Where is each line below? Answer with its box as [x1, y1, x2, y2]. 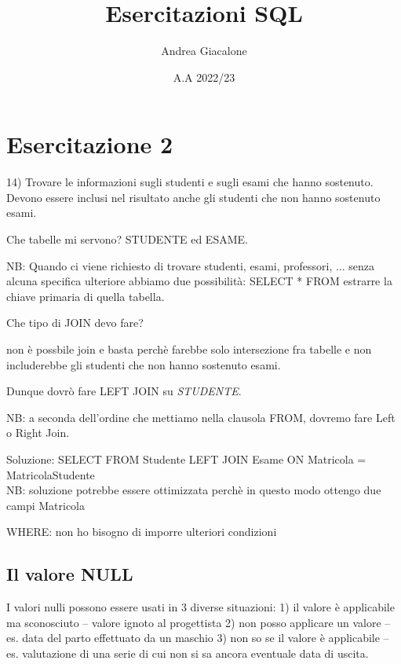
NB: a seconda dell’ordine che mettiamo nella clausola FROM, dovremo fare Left [6, 409, 396, 425]
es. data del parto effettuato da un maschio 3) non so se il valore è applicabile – [6, 629, 389, 646]
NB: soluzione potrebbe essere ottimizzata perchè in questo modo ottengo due [6, 482, 381, 498]
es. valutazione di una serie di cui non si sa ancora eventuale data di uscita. [6, 644, 369, 661]
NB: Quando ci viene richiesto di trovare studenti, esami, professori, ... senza [6, 257, 375, 273]
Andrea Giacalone [161, 42, 247, 59]
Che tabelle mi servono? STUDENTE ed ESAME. [6, 231, 248, 248]
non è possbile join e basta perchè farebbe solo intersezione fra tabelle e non [6, 341, 372, 357]
